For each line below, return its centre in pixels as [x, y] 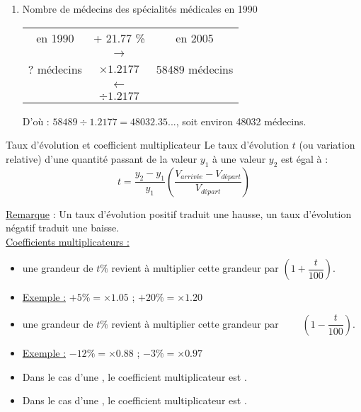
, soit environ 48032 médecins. [241, 121]
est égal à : [305, 158]
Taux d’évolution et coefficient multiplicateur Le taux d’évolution [148, 145]
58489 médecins [195, 69]
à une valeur [239, 158]
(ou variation [327, 145]
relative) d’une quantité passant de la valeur [102, 158]
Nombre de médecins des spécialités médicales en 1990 [140, 8]
